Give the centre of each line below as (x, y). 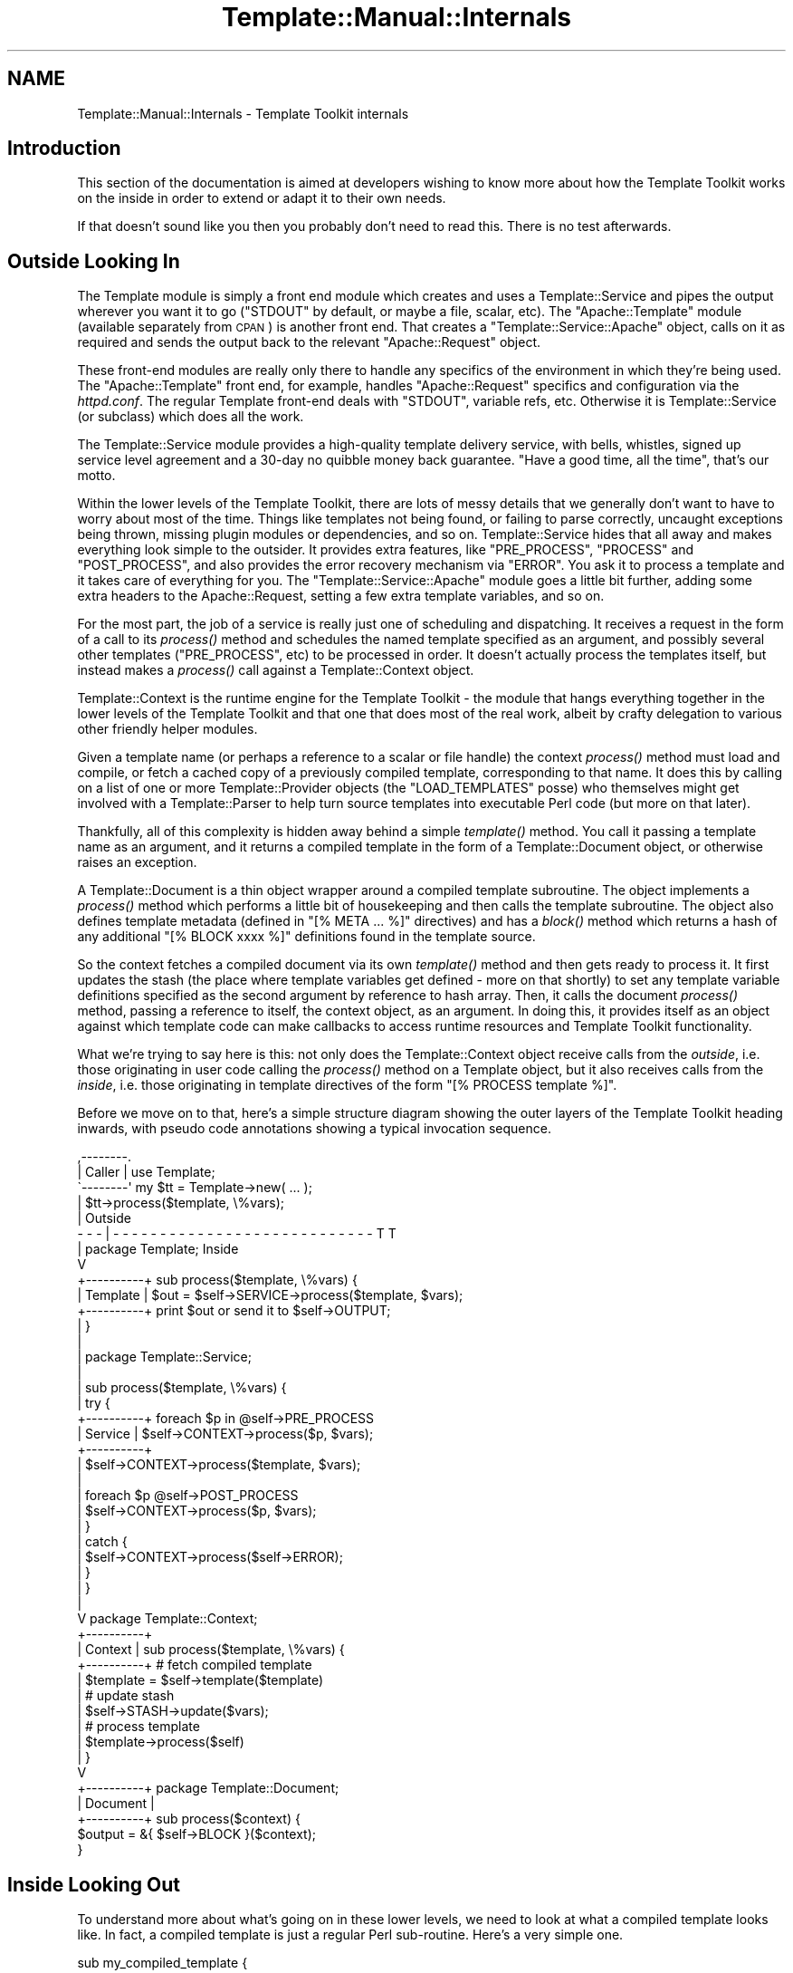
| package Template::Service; (164, 1357)
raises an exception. (137, 862)
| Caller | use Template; (146, 1172)
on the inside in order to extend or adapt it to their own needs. (262, 198)
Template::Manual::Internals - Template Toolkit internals (243, 113)
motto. (96, 476)
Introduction (64, 149)
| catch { (102, 1542)
